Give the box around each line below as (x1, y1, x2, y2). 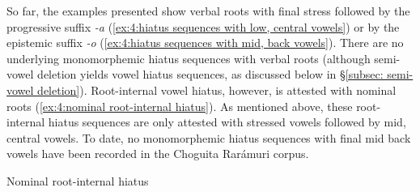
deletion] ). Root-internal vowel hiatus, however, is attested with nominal (37, 81, 397, 98)
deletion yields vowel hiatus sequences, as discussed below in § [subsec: (37, 66, 384, 83)
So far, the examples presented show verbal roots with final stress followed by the (6, 2, 410, 19)
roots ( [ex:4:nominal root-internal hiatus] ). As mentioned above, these (6, 97, 353, 114)
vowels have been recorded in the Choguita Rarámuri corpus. (6, 145, 309, 162)
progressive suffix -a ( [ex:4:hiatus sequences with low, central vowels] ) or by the (6, 18, 400, 35)
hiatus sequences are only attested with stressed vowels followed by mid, (48, 113, 406, 130)
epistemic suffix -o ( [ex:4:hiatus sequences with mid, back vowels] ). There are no (6, 34, 404, 51)
